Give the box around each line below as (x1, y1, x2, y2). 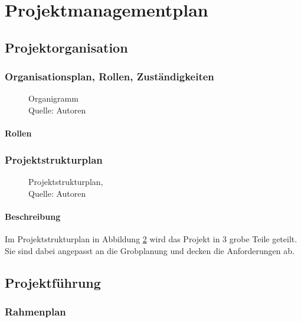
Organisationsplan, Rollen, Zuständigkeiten (5, 69, 214, 84)
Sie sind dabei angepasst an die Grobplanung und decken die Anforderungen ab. (5, 244, 295, 256)
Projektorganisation (5, 38, 128, 56)
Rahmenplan (5, 304, 66, 318)
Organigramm (28, 92, 78, 105)
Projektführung (5, 273, 101, 291)
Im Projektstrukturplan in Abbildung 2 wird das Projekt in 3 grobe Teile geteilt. (5, 232, 297, 245)
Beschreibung (5, 210, 61, 222)
